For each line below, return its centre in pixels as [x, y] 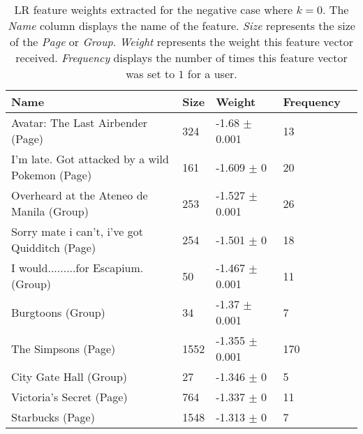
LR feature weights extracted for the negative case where [154, 9]
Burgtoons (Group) [58, 312]
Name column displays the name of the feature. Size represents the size [181, 25]
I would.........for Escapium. [77, 268]
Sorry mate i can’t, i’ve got [77, 231]
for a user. [212, 74]
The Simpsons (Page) [64, 348]
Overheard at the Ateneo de [80, 195]
